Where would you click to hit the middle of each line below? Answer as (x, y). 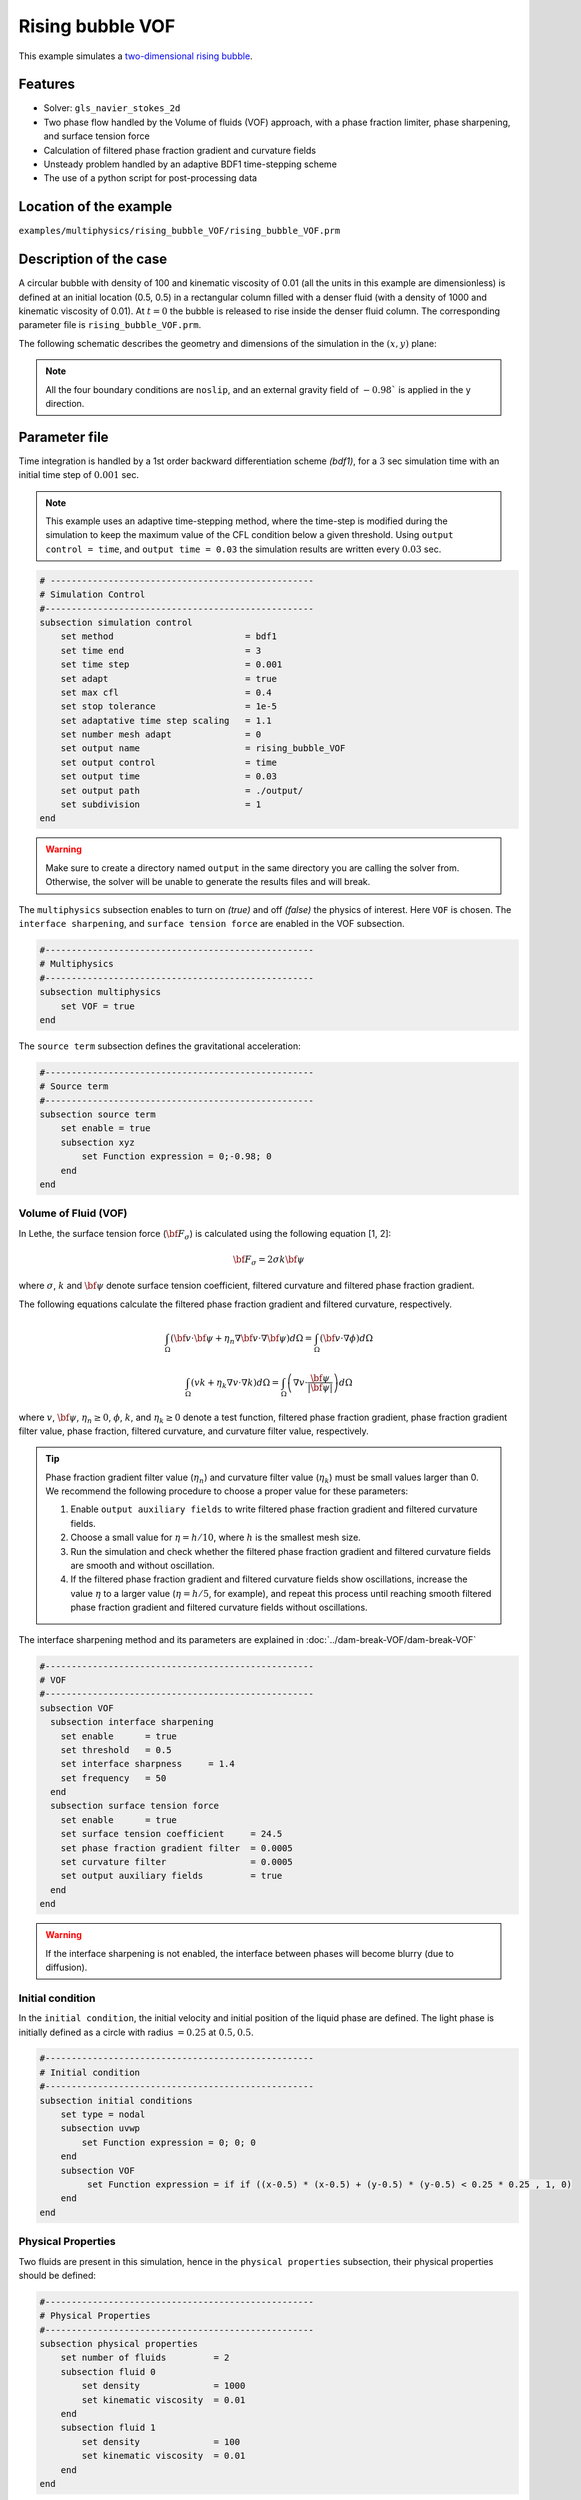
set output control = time (168, 762)
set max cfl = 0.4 (166, 692)
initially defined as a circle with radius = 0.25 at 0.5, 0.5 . (136, 2032)
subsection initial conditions (116, 2100)
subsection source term (98, 1114)
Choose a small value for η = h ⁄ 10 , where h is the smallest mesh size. (216, 1537)
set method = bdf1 (168, 636)
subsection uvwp (100, 2128)
